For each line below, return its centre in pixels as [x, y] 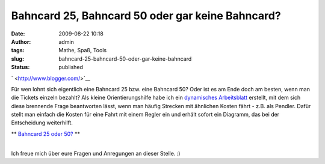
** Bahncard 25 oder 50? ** [46, 134]
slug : [17, 59]
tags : [18, 50]
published [71, 67]
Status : [20, 67]
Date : [18, 34]
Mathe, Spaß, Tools [83, 50]
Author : [21, 41]
